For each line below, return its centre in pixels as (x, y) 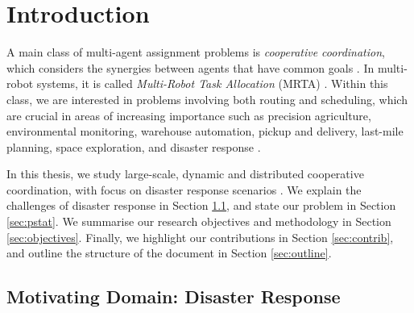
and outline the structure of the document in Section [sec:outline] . (169, 253)
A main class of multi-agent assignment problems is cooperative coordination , (196, 52)
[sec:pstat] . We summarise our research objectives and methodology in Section (199, 221)
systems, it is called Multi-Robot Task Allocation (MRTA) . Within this (212, 83)
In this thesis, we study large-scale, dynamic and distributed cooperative (185, 174)
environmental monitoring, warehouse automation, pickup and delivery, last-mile (205, 131)
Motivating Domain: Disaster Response (174, 296)
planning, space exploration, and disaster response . (134, 146)
